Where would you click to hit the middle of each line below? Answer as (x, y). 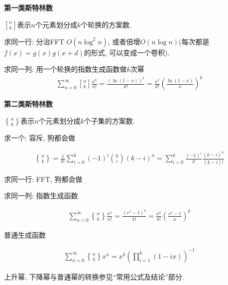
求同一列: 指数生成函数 (41, 196)
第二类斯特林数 (28, 104)
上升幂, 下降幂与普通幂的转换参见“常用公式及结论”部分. (94, 276)
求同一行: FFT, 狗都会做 (43, 179)
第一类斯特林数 (28, 7)
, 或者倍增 (124, 41)
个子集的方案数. (109, 120)
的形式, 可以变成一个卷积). (127, 52)
